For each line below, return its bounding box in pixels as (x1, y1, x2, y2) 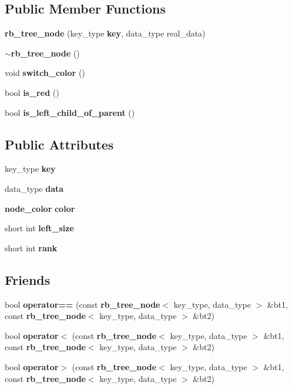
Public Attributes (5, 135, 114, 153)
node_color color (5, 202, 75, 214)
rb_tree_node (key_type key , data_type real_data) (5, 27, 206, 39)
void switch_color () (5, 67, 85, 79)
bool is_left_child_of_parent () (5, 106, 135, 118)
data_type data (5, 182, 64, 194)
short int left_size (5, 222, 74, 234)
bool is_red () (5, 86, 59, 98)
